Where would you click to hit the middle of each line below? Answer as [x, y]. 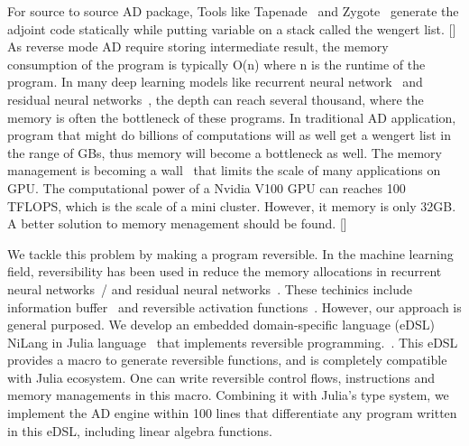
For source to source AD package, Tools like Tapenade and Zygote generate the [233, 11]
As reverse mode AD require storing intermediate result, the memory [198, 46]
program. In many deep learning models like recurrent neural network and [215, 82]
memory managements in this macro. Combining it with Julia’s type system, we [228, 395]
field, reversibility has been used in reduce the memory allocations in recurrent [225, 271]
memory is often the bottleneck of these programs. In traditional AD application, [232, 117]
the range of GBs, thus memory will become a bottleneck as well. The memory [225, 152]
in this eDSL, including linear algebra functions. [140, 430]
